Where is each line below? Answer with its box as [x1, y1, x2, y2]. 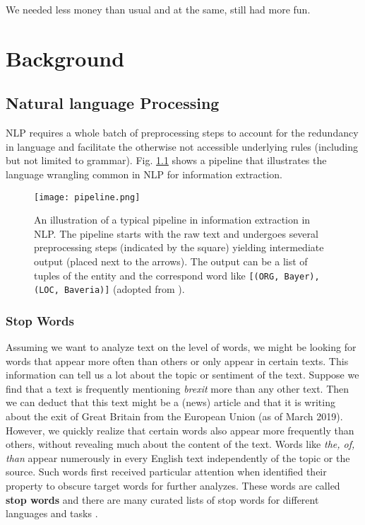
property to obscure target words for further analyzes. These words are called [6, 478, 340, 493]
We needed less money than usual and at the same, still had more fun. [6, 2, 311, 16]
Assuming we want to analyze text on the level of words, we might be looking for [6, 340, 357, 354]
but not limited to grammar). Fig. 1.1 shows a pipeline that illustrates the [6, 153, 327, 168]
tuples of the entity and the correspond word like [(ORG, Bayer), [34, 267, 320, 282]
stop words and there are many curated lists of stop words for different [6, 492, 319, 507]
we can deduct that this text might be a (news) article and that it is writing [6, 395, 335, 410]
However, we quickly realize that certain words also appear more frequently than [6, 422, 354, 437]
